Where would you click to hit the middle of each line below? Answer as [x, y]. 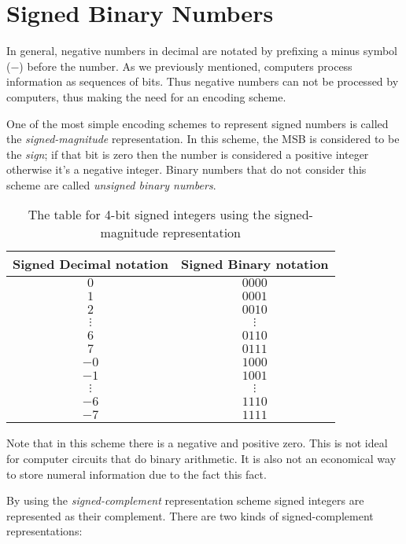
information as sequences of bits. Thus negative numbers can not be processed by [203, 81]
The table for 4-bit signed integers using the [149, 215]
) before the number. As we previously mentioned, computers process [186, 66]
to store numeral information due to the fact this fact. [137, 474]
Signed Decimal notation [91, 264]
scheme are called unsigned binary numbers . [111, 184]
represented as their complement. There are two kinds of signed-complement [190, 515]
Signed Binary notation [255, 264]
